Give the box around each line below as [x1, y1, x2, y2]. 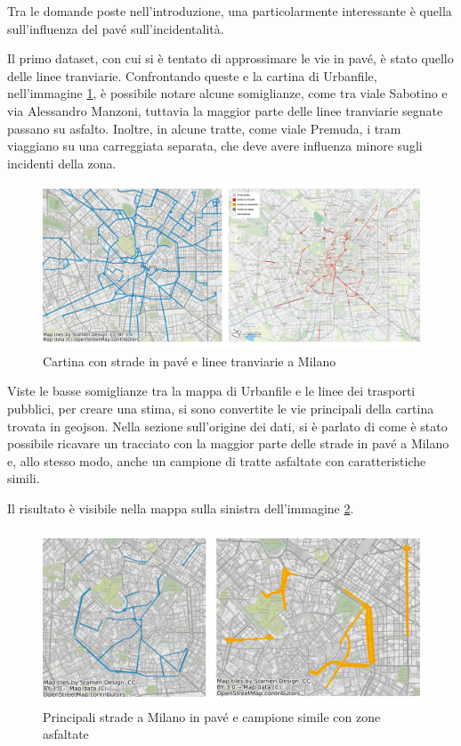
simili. [7, 469, 40, 488]
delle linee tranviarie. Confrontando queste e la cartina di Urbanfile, [7, 66, 377, 85]
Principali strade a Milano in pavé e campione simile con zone [43, 707, 381, 726]
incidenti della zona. [7, 153, 117, 172]
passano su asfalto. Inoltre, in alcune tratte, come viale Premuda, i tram [7, 119, 401, 137]
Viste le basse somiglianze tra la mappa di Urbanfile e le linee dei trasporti [7, 381, 416, 400]
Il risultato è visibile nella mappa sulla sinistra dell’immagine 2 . [7, 498, 354, 517]
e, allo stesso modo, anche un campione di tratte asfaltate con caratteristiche [7, 451, 426, 470]
